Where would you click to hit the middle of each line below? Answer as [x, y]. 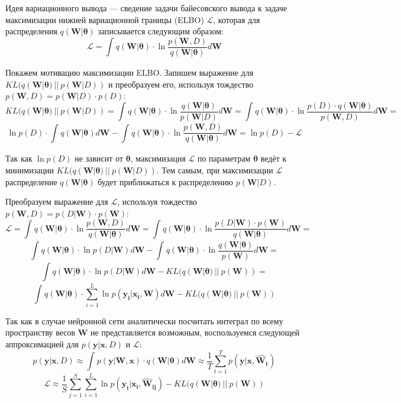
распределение [31, 181]
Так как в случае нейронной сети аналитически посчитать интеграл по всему [144, 320]
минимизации [30, 170]
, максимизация [158, 158]
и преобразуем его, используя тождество [181, 84]
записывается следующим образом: [161, 31]
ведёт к [274, 158]
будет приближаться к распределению [166, 181]
